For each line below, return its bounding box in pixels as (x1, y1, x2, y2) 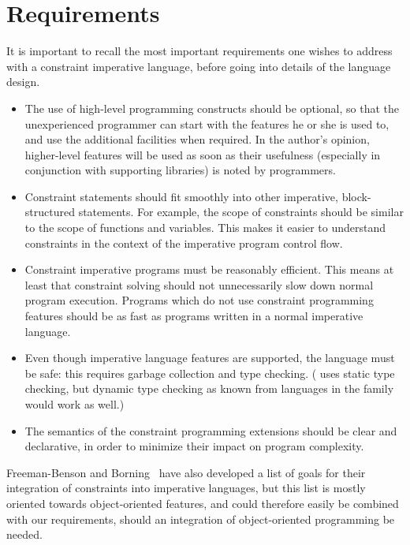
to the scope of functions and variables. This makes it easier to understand (24, 219, 386, 236)
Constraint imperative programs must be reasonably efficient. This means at (24, 261, 394, 278)
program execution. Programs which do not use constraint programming (24, 292, 374, 308)
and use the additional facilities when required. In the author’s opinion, (24, 131, 370, 147)
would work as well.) (24, 396, 125, 412)
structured (24, 203, 75, 220)
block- (341, 188, 371, 204)
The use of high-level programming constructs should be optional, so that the (24, 99, 399, 116)
